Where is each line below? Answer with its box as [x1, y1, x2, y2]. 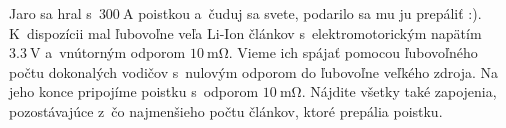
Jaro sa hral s [9, 3, 92, 23]
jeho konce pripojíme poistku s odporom [9, 81, 259, 102]
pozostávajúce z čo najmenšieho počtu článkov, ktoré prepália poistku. [9, 100, 443, 121]
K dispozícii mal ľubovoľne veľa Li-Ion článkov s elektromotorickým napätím [9, 22, 482, 43]
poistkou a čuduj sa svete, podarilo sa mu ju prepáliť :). [138, 3, 482, 23]
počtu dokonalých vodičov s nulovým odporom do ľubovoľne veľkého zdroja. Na [9, 61, 499, 82]
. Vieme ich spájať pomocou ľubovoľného [228, 42, 478, 63]
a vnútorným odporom [45, 42, 186, 63]
